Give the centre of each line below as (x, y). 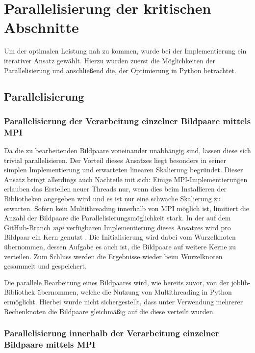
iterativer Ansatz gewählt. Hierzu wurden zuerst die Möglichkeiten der (110, 60)
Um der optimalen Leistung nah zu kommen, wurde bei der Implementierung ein (125, 51)
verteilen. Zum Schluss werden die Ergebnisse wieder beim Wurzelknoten (113, 256)
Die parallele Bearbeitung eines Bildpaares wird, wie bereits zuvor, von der (116, 282)
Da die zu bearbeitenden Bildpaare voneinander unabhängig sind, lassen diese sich (127, 150)
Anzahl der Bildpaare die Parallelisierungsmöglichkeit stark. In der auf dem (117, 218)
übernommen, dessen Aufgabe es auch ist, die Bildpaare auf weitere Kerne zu (120, 246)
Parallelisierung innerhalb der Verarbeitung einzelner (112, 333)
